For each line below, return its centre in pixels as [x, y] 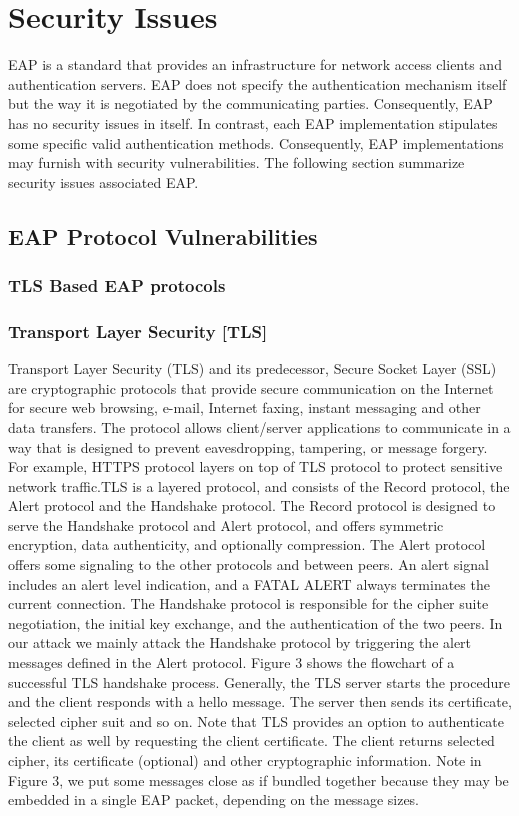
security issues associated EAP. [103, 181]
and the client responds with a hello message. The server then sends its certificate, [260, 701]
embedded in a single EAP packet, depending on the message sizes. [214, 799]
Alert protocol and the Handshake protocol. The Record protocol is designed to [252, 505]
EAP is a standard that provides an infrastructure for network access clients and [255, 64]
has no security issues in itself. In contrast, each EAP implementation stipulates [253, 122]
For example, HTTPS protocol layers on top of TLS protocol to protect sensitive [255, 466]
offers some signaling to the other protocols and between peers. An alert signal [248, 564]
